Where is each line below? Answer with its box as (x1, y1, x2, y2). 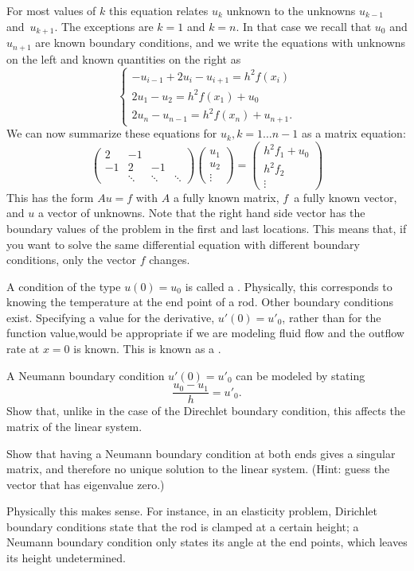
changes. (149, 251, 190, 268)
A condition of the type (6, 278, 121, 294)
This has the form (6, 188, 94, 205)
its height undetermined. (6, 550, 126, 566)
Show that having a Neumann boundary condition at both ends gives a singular (6, 445, 396, 461)
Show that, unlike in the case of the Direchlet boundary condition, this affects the (6, 402, 406, 419)
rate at (6, 340, 40, 357)
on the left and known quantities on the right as (6, 50, 241, 67)
